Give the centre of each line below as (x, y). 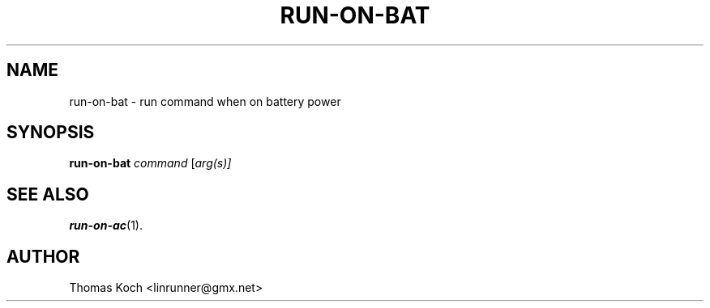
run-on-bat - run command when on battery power (205, 101)
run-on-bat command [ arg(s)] (150, 163)
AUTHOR (43, 256)
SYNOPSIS (51, 133)
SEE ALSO (48, 194)
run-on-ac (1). (106, 226)
